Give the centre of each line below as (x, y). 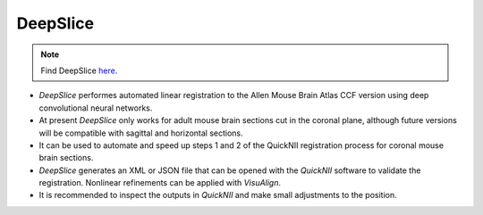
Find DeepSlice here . (79, 70)
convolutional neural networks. (96, 108)
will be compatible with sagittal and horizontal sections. (141, 133)
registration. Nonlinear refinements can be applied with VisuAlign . (160, 183)
